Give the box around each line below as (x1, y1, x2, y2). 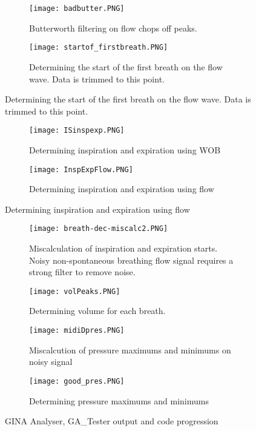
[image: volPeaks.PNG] (29, 287, 120, 296)
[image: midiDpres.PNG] (29, 326, 125, 335)
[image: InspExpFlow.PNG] (29, 165, 133, 174)
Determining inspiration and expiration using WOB (29, 143, 221, 156)
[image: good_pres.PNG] (29, 376, 125, 386)
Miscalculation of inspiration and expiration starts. (29, 242, 218, 255)
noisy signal (29, 355, 73, 368)
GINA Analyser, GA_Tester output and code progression (5, 415, 218, 427)
